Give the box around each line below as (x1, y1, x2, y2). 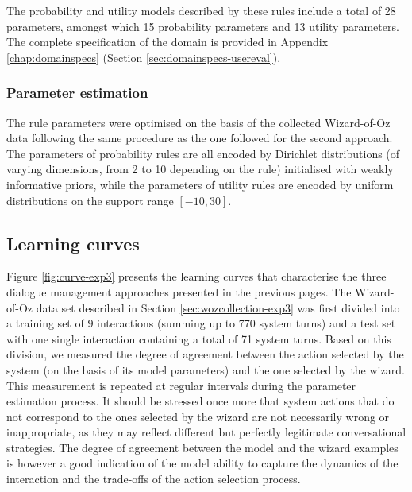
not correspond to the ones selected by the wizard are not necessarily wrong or (6, 408, 390, 424)
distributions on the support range (6, 192, 174, 208)
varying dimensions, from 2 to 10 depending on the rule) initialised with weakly (6, 161, 394, 177)
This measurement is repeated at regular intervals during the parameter (6, 377, 356, 393)
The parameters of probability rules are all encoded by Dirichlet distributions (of (6, 145, 400, 161)
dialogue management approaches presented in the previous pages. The (6, 283, 352, 300)
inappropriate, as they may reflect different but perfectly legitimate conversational (6, 424, 406, 440)
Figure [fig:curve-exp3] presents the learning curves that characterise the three (6, 268, 387, 285)
